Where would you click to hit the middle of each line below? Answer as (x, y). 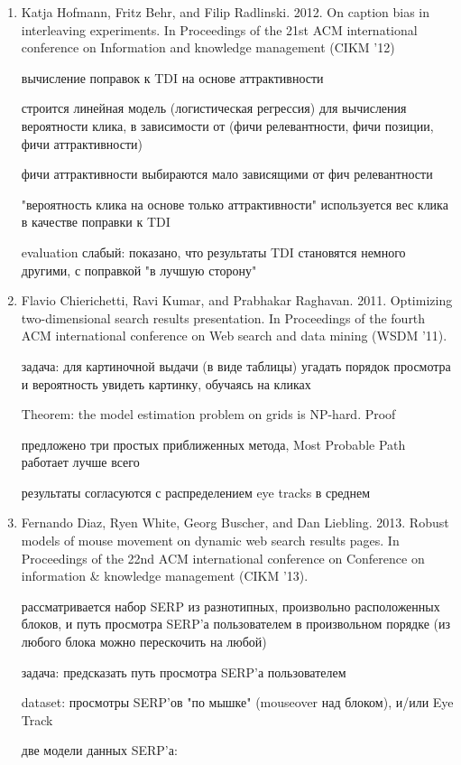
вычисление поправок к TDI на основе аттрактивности (172, 77)
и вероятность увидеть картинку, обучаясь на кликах (166, 383)
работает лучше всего (80, 462)
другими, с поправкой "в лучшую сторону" (139, 270)
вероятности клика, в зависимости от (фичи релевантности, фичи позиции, (227, 125)
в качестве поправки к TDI (96, 222)
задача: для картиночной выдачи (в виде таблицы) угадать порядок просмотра (236, 365)
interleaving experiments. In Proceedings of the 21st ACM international (219, 29)
